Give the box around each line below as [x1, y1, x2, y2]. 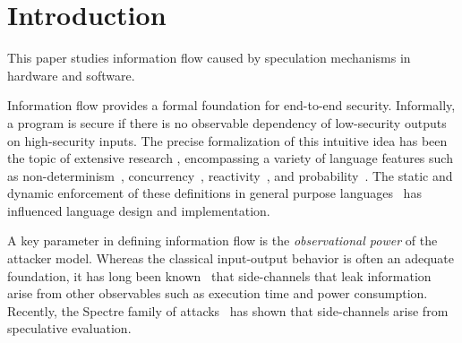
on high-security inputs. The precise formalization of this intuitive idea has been [7, 131, 448, 150]
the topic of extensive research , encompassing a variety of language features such [7, 149, 453, 167]
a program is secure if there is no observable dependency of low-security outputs [7, 113, 447, 132]
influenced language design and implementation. [7, 201, 270, 219]
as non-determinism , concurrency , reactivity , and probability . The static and [7, 166, 453, 184]
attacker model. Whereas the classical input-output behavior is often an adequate [7, 249, 454, 268]
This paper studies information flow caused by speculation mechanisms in [7, 48, 411, 67]
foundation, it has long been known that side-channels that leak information [7, 266, 432, 285]
